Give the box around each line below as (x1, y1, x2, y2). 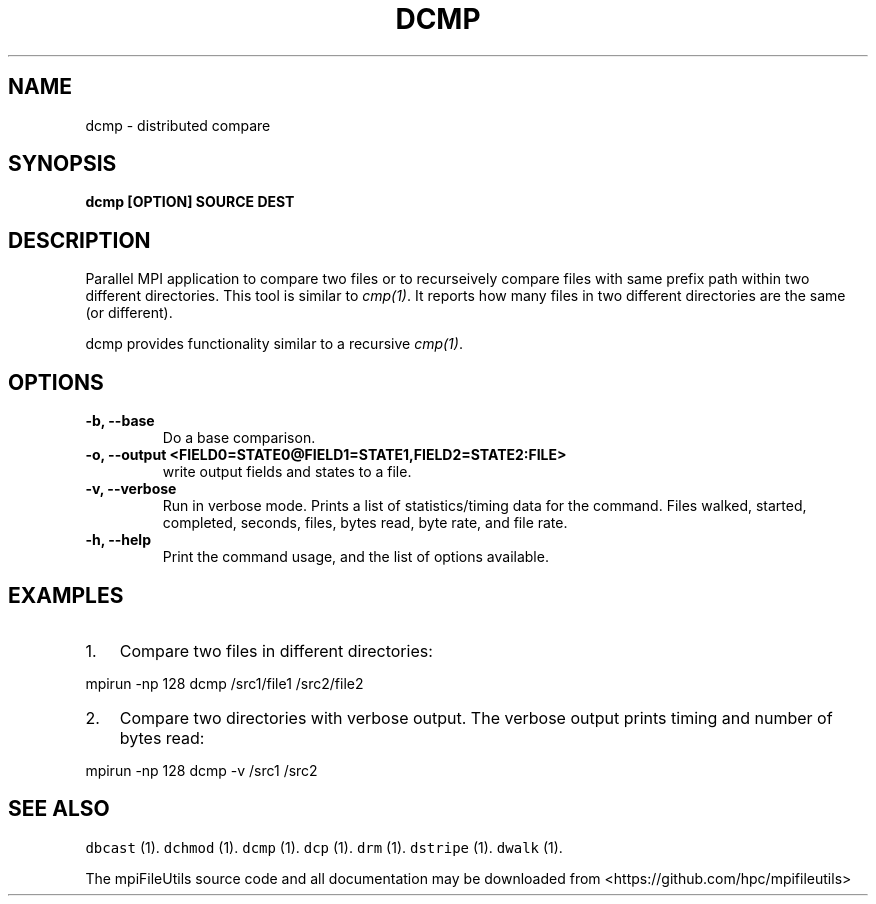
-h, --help (85, 531, 151, 549)
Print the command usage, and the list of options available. (162, 548, 549, 566)
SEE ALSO (8, 796, 110, 822)
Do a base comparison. (162, 429, 316, 447)
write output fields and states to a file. (162, 463, 412, 481)
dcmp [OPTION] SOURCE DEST (85, 193, 295, 211)
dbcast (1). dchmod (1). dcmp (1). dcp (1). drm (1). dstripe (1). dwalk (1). (85, 838, 563, 856)
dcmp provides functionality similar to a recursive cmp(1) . (85, 335, 463, 353)
